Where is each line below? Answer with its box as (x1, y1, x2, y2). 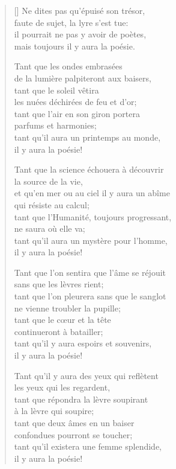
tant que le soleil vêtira (14, 83, 99, 96)
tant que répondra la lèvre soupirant (14, 392, 148, 405)
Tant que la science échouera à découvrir (14, 163, 164, 176)
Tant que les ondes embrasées (14, 60, 123, 72)
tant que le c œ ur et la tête (14, 313, 111, 326)
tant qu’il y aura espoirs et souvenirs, (14, 337, 152, 349)
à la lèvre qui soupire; (14, 404, 94, 417)
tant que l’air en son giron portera (14, 107, 140, 120)
